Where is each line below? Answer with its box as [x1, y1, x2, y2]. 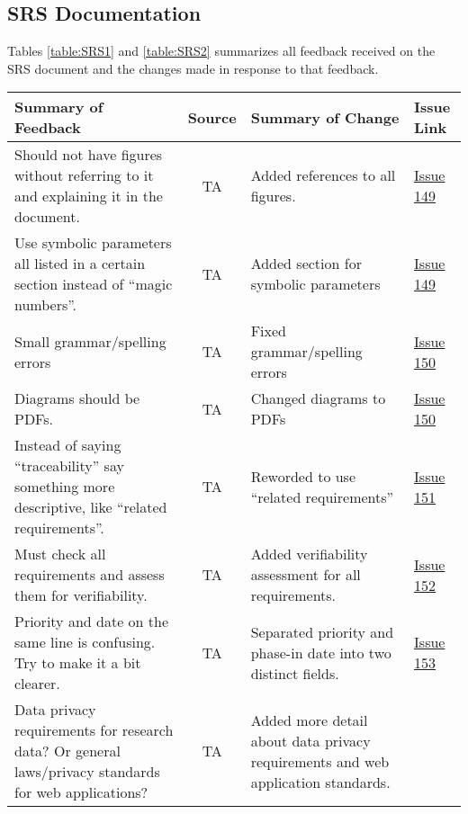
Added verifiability [250, 543, 368, 565]
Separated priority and [250, 621, 394, 642]
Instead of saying [14, 434, 121, 456]
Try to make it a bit [14, 652, 141, 674]
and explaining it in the [14, 185, 163, 207]
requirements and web [250, 750, 390, 772]
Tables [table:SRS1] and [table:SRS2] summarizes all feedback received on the [7, 41, 436, 60]
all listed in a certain [14, 253, 146, 274]
